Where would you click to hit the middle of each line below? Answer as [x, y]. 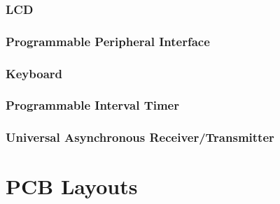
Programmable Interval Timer [92, 105]
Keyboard [34, 73]
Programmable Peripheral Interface [108, 41]
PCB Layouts [72, 186]
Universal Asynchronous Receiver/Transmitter [140, 137]
